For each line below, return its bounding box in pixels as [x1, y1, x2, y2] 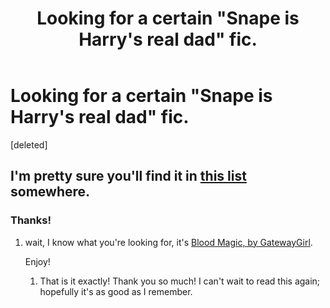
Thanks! [10, 213, 52, 227]
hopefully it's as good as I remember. [39, 285, 193, 297]
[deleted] [10, 138, 48, 151]
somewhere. [10, 183, 91, 201]
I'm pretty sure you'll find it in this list [10, 168, 247, 185]
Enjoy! [24, 255, 51, 267]
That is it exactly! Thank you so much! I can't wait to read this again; [39, 275, 321, 287]
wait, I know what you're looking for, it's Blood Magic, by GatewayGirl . [24, 236, 313, 248]
